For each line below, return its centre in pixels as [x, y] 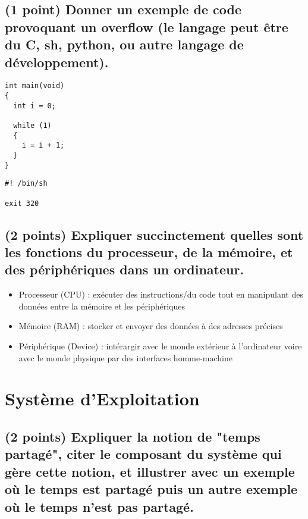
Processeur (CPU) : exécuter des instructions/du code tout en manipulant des [161, 294]
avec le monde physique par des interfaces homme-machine [125, 357]
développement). [57, 62]
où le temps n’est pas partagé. [99, 506]
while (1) [32, 126]
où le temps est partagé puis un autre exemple [151, 489]
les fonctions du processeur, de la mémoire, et [149, 252]
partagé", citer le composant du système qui [143, 454]
